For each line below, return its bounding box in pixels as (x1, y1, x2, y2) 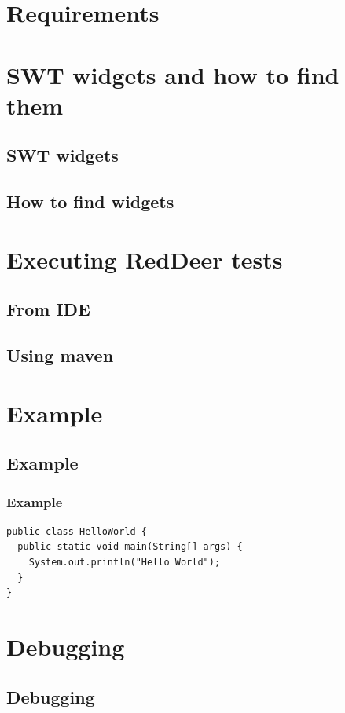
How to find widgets (6, 189, 174, 214)
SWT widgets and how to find (6, 58, 339, 90)
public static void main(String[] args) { (17, 541, 243, 553)
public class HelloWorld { (6, 525, 147, 537)
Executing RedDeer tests (6, 243, 283, 275)
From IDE (6, 297, 90, 321)
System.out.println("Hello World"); (28, 557, 221, 568)
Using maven (6, 343, 114, 367)
